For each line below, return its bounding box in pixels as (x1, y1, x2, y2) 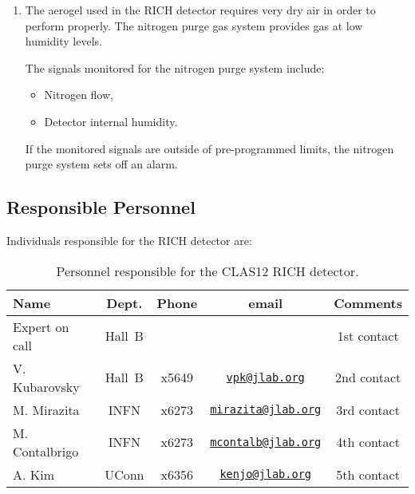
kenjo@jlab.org (219, 468, 311, 481)
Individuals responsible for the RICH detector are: (6, 231, 252, 248)
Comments (334, 293, 402, 312)
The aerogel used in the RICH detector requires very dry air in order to (25, 2, 376, 18)
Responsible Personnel (6, 195, 196, 219)
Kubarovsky (13, 377, 80, 396)
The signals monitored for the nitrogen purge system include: (25, 59, 325, 76)
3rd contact (336, 400, 400, 419)
